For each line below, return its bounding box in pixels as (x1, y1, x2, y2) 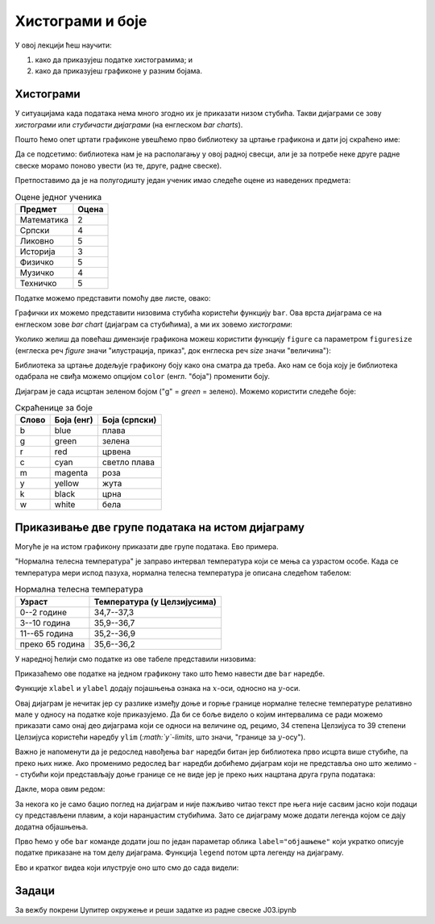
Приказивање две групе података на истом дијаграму (14, 520, 305, 534)
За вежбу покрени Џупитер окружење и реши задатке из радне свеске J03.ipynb (14, 905, 297, 914)
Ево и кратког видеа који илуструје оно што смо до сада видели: (14, 863, 239, 872)
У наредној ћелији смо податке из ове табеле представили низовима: (14, 654, 257, 664)
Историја (19, 246, 56, 257)
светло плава (101, 456, 155, 468)
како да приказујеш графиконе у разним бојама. (35, 66, 203, 76)
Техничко (19, 277, 57, 289)
